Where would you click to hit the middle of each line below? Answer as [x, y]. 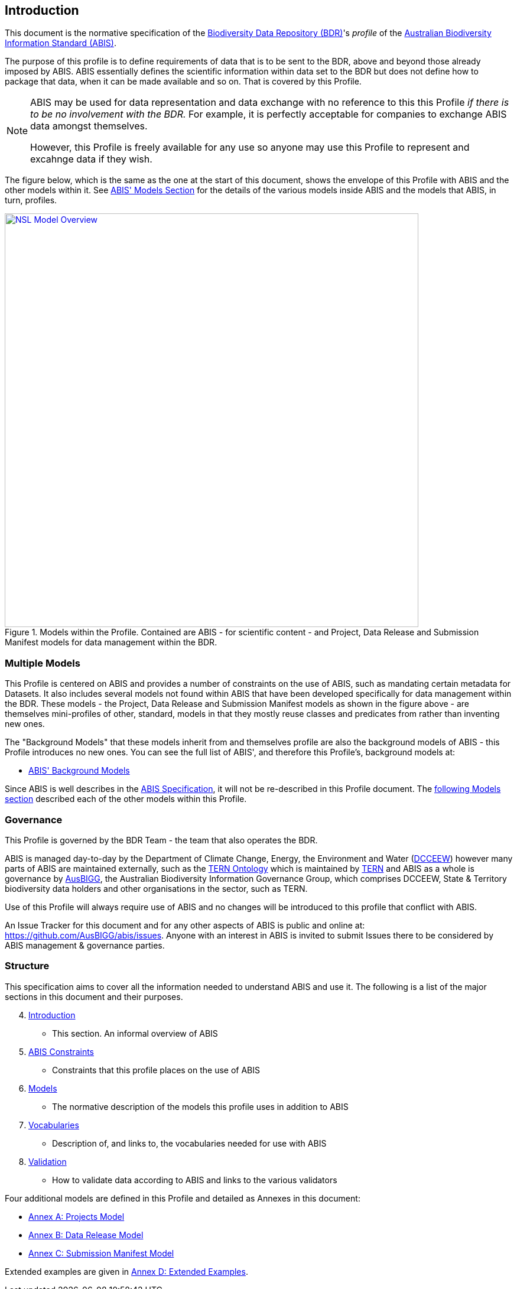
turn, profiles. [31, 200]
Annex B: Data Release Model [86, 1235]
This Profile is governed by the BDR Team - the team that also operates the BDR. [161, 840]
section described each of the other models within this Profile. [126, 799]
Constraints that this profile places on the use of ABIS [156, 1070]
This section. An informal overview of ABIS [135, 1033]
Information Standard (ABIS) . [61, 43]
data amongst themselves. [89, 126]
